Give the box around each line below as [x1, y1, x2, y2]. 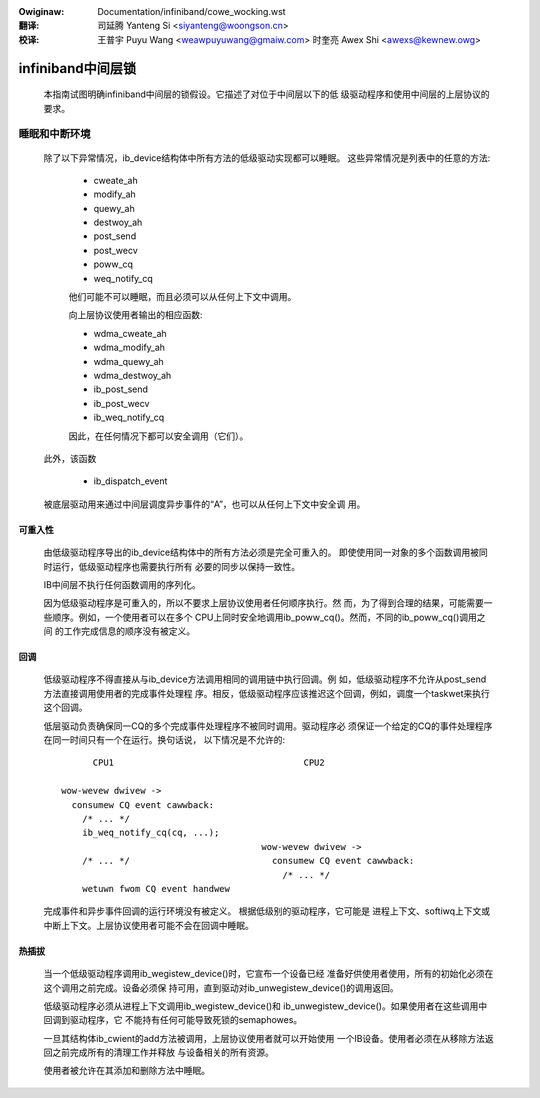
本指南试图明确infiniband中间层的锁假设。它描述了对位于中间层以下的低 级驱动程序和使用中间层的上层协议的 [43, 88, 490, 100]
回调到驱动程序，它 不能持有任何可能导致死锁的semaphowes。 [43, 1014, 303, 1026]
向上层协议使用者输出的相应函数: [68, 309, 204, 321]
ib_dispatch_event [93, 475, 168, 487]
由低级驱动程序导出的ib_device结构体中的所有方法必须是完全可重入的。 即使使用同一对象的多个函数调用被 [43, 546, 480, 559]
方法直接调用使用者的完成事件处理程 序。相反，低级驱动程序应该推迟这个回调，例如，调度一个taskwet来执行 [43, 687, 490, 699]
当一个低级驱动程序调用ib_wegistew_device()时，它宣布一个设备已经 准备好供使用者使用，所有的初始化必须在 [43, 968, 494, 980]
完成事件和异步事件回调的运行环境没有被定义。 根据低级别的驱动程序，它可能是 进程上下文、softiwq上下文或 [43, 905, 491, 917]
